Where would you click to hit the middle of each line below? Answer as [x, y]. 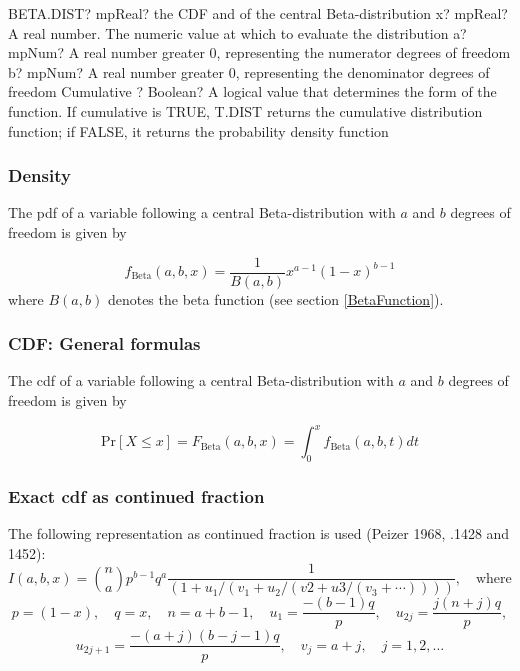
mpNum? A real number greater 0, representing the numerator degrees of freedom [259, 52]
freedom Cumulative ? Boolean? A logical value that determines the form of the [252, 91]
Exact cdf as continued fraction [136, 495]
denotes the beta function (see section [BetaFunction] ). [275, 298]
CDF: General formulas [104, 343]
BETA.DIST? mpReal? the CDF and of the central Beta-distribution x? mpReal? [258, 13]
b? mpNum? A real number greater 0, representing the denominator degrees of [249, 71]
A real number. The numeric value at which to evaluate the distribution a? [237, 32]
